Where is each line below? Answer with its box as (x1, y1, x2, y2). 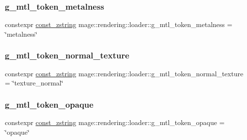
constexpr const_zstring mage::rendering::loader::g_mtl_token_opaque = (5, 117, 225, 127)
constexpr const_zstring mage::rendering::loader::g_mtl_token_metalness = (5, 19, 232, 29)
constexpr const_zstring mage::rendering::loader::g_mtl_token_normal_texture (5, 68, 244, 78)
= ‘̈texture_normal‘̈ (5, 78, 63, 88)
